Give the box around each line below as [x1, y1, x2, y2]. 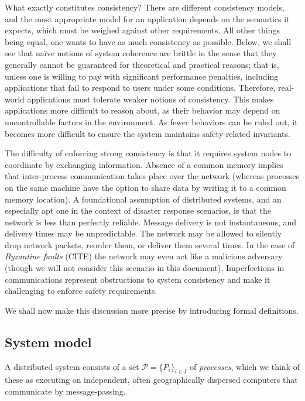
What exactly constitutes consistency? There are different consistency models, [5, 1, 285, 13]
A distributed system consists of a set [5, 360, 139, 372]
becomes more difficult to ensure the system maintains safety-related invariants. [5, 127, 290, 139]
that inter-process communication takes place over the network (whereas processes [5, 170, 300, 182]
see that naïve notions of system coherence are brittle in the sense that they [5, 47, 277, 59]
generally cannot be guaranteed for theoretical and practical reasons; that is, [5, 58, 279, 70]
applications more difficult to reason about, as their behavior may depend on [5, 104, 280, 116]
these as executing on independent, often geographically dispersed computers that [5, 373, 298, 386]
